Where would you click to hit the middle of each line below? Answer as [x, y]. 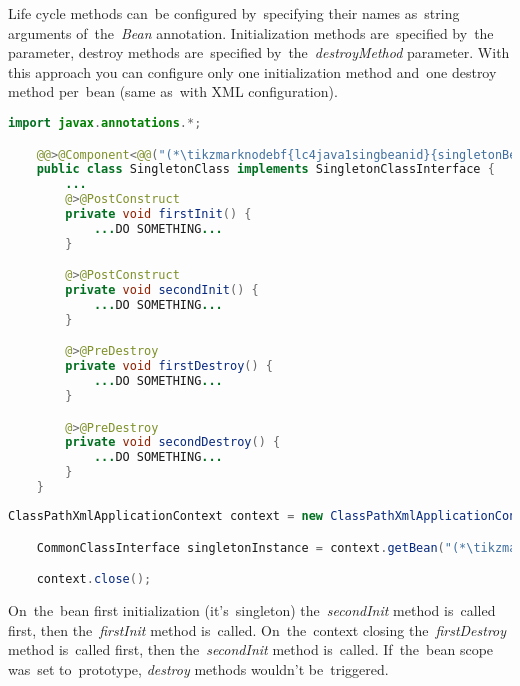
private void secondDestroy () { [173, 442]
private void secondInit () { [162, 290]
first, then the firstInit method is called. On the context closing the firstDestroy [257, 629]
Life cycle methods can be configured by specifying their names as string [234, 13]
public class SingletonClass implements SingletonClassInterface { [265, 169]
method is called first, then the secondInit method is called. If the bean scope [251, 649]
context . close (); [94, 579]
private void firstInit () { [158, 214]
